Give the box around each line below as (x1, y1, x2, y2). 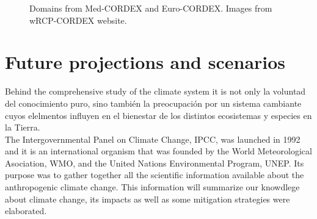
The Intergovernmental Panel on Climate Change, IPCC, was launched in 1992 (5, 132, 301, 145)
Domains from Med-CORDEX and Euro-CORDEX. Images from (29, 2, 272, 14)
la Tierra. (5, 121, 40, 134)
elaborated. (5, 204, 47, 217)
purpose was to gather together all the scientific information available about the (5, 168, 304, 181)
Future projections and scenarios (5, 49, 286, 74)
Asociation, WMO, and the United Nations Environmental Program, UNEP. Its (5, 156, 304, 169)
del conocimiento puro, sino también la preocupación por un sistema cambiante (5, 96, 302, 109)
